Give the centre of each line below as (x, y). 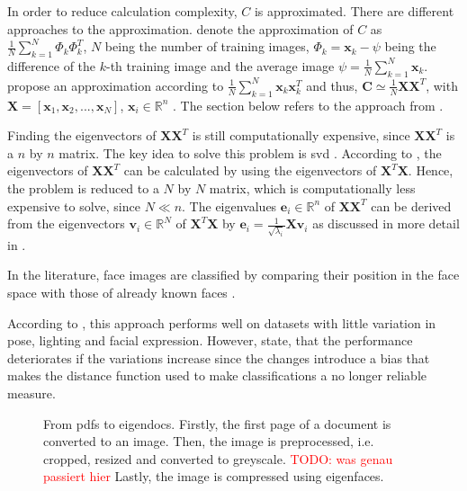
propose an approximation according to (116, 85)
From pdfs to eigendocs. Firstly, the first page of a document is (217, 423)
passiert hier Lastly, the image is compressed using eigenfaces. (214, 476)
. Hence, (431, 170)
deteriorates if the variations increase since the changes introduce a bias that (219, 357)
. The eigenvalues (229, 205)
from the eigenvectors (66, 223)
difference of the (52, 65)
